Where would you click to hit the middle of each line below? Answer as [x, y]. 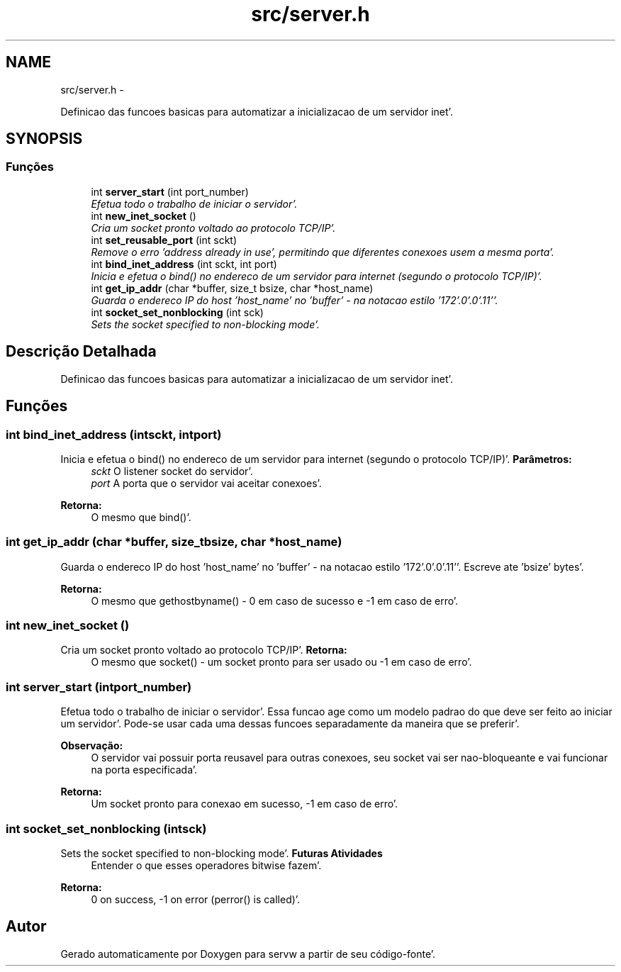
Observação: [92, 746]
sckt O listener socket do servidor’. [172, 471]
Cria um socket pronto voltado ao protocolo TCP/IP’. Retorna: [204, 650]
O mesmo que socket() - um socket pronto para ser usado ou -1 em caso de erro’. [281, 662]
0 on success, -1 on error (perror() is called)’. [196, 899]
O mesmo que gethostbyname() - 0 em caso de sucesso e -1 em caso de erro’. [275, 600]
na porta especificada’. [144, 770]
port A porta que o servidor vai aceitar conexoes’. [206, 483]
